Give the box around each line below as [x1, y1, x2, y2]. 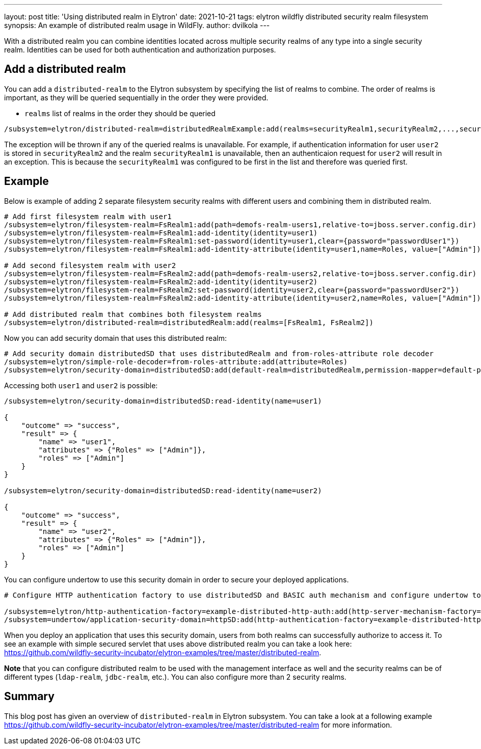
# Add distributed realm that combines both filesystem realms [4, 310, 262, 318]
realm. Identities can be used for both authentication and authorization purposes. [4, 45, 276, 54]
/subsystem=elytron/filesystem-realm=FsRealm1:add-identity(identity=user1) [4, 228, 318, 237]
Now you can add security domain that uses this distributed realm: [4, 333, 227, 342]
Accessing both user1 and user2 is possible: [4, 381, 158, 390]
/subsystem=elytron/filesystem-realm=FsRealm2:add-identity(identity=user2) [4, 277, 318, 286]
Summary [4, 690, 55, 703]
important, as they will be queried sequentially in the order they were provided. [4, 93, 269, 102]
